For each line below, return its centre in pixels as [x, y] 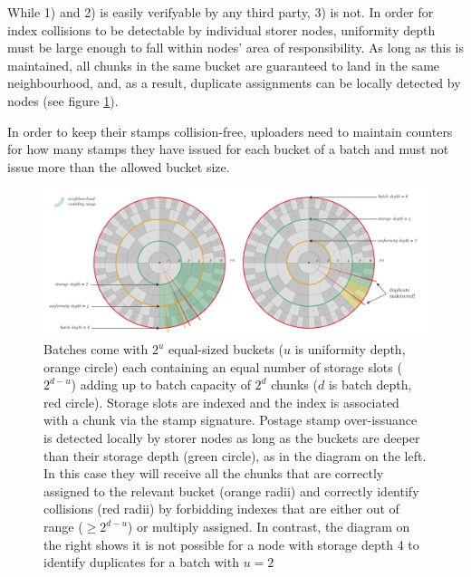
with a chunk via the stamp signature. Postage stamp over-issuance [231, 420]
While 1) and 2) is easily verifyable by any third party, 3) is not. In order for [221, 12]
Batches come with [96, 349]
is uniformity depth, [350, 349]
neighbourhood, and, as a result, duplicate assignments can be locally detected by [234, 83]
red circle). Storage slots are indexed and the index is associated [221, 402]
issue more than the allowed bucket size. [119, 166]
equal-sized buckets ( [226, 349]
